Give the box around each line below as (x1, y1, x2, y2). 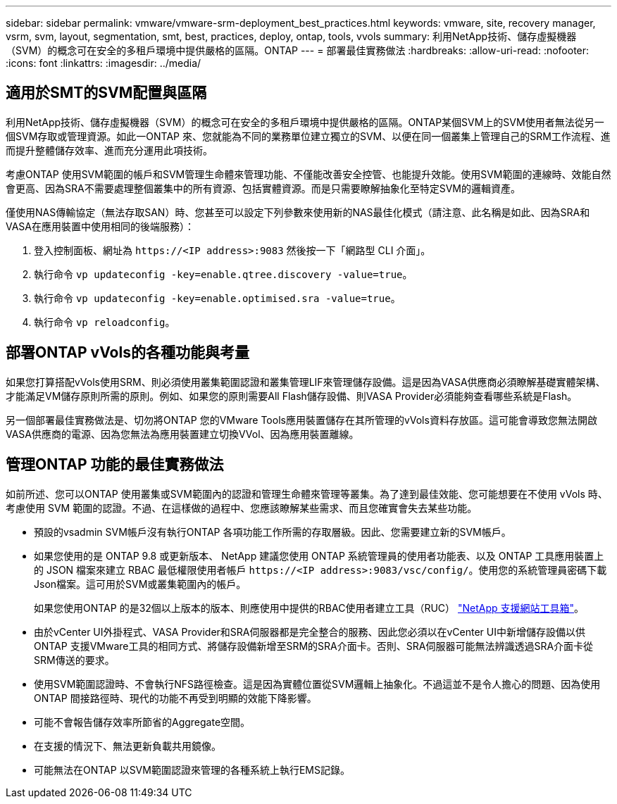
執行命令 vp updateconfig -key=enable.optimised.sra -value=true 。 (34, 291, 401, 304)
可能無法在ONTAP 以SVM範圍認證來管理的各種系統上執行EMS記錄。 (34, 763, 350, 776)
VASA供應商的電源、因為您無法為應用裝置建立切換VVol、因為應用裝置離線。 (6, 427, 359, 440)
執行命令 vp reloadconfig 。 (34, 315, 175, 328)
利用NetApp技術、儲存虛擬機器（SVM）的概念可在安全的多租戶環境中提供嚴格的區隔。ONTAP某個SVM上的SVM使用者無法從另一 (6, 115, 604, 128)
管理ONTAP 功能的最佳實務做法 (6, 456, 224, 474)
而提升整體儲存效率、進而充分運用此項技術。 (6, 144, 213, 156)
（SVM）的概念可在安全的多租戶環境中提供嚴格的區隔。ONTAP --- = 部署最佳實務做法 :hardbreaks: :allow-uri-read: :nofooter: (6, 44, 590, 56)
